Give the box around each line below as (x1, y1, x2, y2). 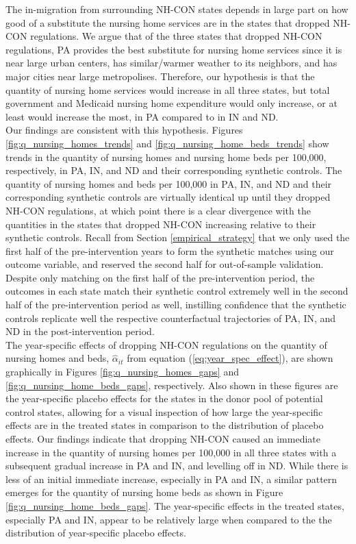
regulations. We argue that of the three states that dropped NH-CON (30, 29, 322, 43)
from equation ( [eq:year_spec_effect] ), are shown (127, 351, 333, 365)
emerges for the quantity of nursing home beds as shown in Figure (5, 485, 283, 499)
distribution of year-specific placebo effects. (5, 526, 186, 540)
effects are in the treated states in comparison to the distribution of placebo (5, 418, 324, 432)
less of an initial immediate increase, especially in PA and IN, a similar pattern (5, 471, 338, 486)
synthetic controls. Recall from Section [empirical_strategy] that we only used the (5, 230, 350, 245)
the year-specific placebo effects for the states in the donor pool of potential (5, 391, 323, 406)
